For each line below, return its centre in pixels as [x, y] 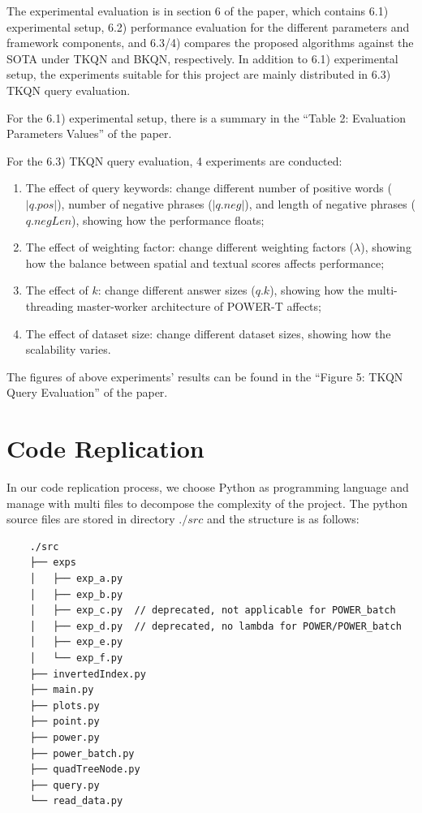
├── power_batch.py [82, 753]
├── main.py [62, 690]
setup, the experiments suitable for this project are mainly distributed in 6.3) [199, 74]
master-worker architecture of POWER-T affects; [199, 305]
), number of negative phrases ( [135, 203]
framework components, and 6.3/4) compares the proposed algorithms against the [210, 43]
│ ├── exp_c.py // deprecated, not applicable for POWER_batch [213, 611]
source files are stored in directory [91, 519]
